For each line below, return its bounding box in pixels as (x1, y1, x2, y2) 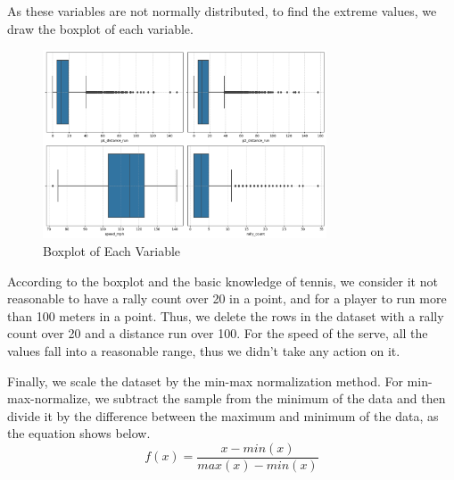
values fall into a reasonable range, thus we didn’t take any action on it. (7, 341, 400, 360)
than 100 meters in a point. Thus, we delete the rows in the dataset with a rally (7, 306, 444, 325)
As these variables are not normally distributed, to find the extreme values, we (7, 2, 437, 20)
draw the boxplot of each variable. (7, 19, 194, 37)
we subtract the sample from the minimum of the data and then (95, 389, 446, 408)
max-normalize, (7, 389, 91, 408)
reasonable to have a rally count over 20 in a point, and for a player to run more (7, 289, 447, 308)
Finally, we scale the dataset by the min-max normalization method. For (7, 371, 403, 390)
